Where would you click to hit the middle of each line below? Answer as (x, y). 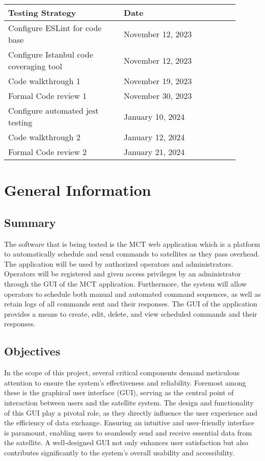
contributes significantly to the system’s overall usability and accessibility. (119, 452)
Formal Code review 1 (48, 96)
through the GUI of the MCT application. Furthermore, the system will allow (125, 283)
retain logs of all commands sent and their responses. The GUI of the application (131, 304)
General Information (78, 190)
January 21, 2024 (154, 152)
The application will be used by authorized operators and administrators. (119, 263)
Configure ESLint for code (55, 28)
